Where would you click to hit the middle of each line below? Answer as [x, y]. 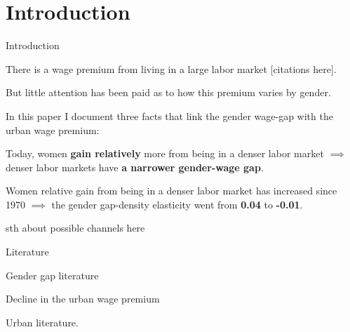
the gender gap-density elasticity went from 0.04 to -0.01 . [177, 204]
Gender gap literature [52, 275]
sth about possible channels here [75, 228]
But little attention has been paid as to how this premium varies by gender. [168, 92]
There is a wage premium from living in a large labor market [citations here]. [171, 68]
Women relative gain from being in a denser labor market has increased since [171, 191]
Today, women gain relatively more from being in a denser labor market [165, 153]
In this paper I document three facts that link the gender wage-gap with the [169, 115]
